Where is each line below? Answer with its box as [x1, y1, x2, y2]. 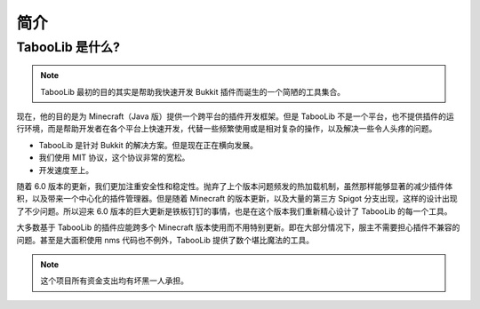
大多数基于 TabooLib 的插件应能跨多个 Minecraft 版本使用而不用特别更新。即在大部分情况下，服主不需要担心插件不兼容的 [16, 222, 460, 233]
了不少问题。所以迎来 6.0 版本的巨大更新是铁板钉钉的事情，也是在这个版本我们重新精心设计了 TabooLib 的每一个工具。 [16, 205, 452, 217]
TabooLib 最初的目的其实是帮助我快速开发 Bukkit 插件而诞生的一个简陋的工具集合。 [40, 86, 346, 97]
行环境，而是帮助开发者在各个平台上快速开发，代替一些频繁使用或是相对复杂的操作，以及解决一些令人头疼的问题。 [16, 123, 437, 134]
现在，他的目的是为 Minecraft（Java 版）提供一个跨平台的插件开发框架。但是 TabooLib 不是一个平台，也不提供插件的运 [16, 111, 455, 122]
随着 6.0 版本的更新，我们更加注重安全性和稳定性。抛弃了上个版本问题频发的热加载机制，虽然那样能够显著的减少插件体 [16, 180, 453, 191]
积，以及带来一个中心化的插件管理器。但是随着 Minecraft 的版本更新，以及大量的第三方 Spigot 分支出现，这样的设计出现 [16, 194, 458, 204]
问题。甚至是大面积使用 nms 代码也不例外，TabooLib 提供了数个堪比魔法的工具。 [16, 234, 315, 245]
